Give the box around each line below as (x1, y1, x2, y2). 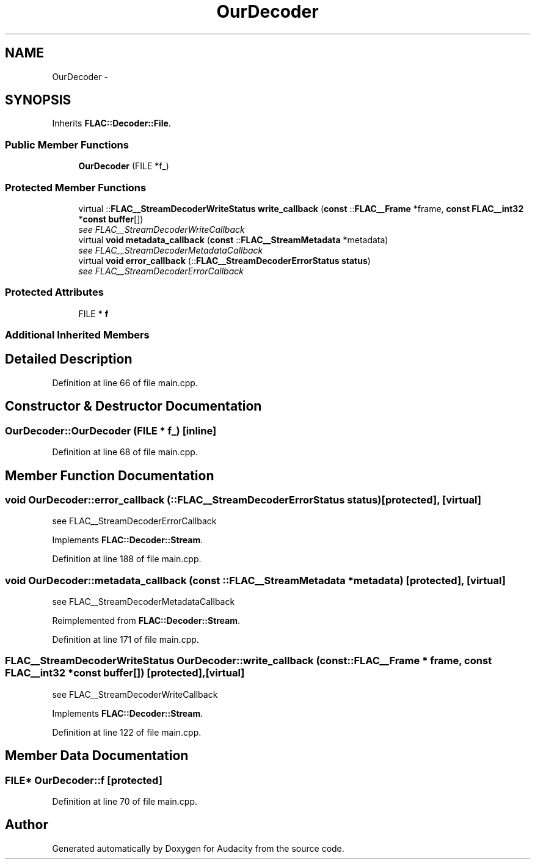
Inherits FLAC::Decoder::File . (52, 118, 171, 129)
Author (5, 817, 48, 833)
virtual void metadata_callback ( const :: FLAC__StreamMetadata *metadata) (78, 234, 388, 245)
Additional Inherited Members (5, 329, 150, 342)
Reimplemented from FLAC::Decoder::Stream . (52, 615, 241, 626)
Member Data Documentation (5, 748, 189, 764)
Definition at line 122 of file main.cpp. (52, 727, 202, 738)
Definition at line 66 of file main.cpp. (52, 377, 198, 388)
